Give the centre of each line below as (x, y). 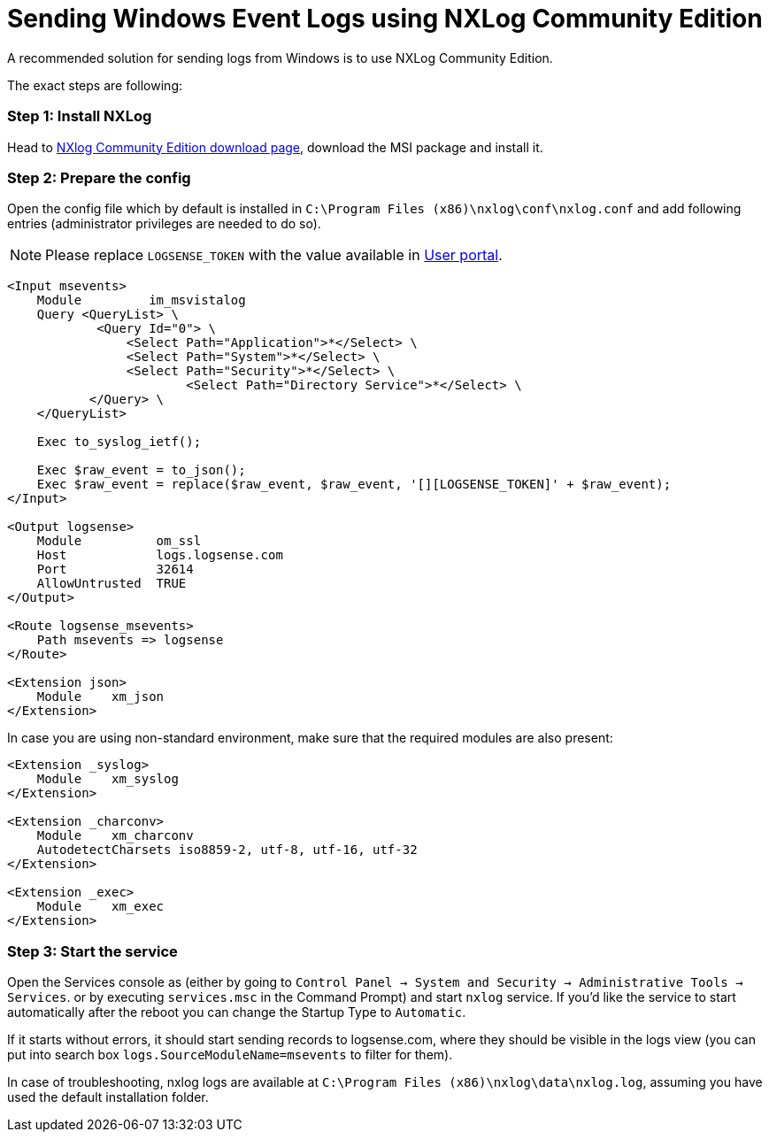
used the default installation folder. (108, 1097)
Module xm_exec (100, 907)
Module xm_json (100, 697)
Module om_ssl (119, 541)
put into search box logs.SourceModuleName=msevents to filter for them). (230, 1054)
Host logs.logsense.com (160, 555)
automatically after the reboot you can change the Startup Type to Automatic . (237, 1012)
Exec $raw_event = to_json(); (141, 470)
